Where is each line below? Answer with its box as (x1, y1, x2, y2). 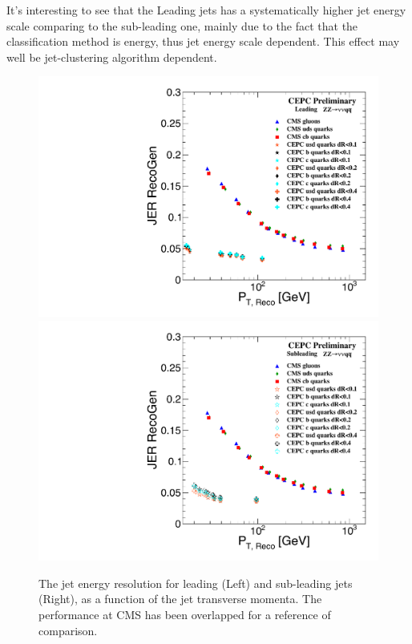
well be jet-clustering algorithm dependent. (6, 48, 217, 65)
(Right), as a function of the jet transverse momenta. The (38, 590, 322, 607)
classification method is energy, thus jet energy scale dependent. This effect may (6, 33, 400, 50)
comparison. (38, 622, 98, 638)
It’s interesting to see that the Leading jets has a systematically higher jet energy (6, 2, 406, 18)
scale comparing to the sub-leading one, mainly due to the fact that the (6, 17, 358, 34)
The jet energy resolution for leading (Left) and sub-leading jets (38, 574, 353, 591)
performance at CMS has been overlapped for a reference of (38, 606, 331, 623)
